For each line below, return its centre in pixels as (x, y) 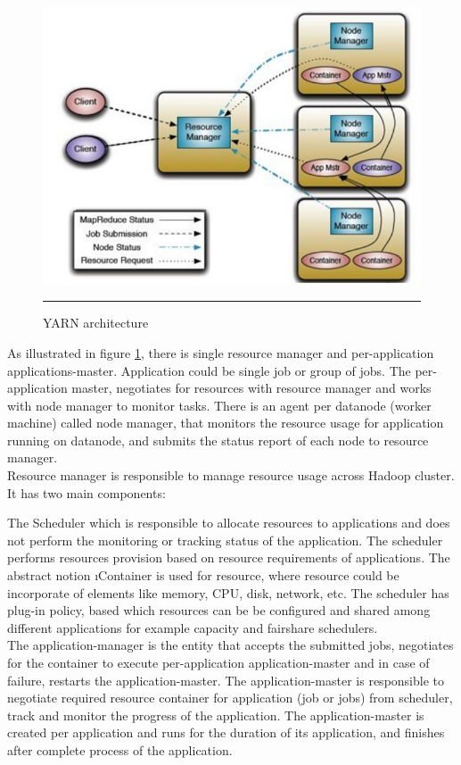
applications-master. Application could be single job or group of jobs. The (209, 370)
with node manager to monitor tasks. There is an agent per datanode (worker (219, 405)
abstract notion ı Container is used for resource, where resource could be (203, 575)
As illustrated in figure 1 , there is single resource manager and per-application (221, 352)
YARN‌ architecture (96, 323)
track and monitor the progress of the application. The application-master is (216, 715)
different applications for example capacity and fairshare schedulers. (193, 627)
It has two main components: (86, 492)
